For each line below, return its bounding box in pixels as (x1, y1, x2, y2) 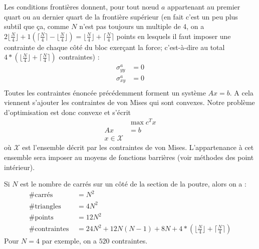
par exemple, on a (42, 235, 97, 246)
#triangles (29, 202, 61, 210)
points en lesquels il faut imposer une (116, 30, 231, 41)
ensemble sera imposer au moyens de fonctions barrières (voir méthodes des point (4, 152, 254, 162)
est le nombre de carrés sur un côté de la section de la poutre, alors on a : (20, 178, 246, 189)
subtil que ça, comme (4, 21, 69, 31)
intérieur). (4, 161, 35, 172)
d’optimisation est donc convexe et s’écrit (4, 106, 131, 117)
